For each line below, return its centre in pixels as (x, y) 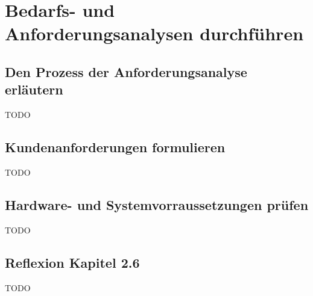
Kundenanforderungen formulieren (115, 147)
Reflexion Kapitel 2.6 (72, 262)
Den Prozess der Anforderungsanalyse (126, 71)
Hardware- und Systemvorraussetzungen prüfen (157, 204)
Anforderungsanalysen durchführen (154, 33)
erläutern (34, 89)
